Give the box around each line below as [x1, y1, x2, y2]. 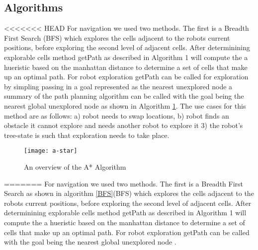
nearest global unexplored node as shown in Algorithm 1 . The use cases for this [4, 100, 246, 111]
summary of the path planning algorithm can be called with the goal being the [4, 91, 244, 101]
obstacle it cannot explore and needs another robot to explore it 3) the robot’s [4, 120, 243, 130]
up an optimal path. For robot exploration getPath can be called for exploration [4, 71, 249, 82]
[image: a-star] [24, 147, 78, 155]
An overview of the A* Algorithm [24, 161, 126, 172]
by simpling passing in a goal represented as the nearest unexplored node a [4, 81, 233, 91]
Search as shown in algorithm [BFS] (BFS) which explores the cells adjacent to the [4, 188, 254, 198]
